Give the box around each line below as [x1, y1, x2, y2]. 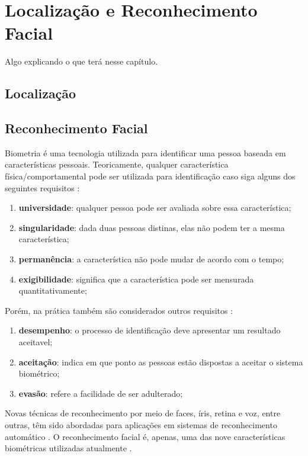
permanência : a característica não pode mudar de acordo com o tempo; [18, 253, 284, 265]
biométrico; [18, 367, 60, 380]
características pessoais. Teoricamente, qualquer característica [5, 158, 229, 171]
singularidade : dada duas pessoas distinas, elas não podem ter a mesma [18, 221, 285, 233]
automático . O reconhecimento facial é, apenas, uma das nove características [5, 430, 285, 442]
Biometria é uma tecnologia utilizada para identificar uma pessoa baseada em [5, 146, 286, 159]
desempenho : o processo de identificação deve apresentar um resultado [18, 324, 281, 336]
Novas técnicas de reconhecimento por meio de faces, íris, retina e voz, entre [5, 407, 281, 419]
